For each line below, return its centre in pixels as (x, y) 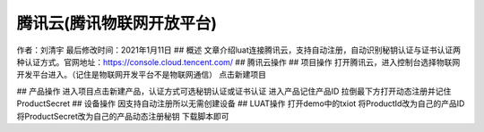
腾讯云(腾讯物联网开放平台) (117, 23)
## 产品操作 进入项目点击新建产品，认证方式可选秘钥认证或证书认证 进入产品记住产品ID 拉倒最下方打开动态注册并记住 (234, 91)
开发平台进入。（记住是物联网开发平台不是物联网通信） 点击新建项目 (141, 75)
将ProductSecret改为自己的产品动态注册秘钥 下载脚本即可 (123, 116)
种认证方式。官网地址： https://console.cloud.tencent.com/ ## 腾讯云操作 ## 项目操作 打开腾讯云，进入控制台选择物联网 (238, 62)
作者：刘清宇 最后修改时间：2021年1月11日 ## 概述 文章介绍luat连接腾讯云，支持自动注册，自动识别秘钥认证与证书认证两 (239, 50)
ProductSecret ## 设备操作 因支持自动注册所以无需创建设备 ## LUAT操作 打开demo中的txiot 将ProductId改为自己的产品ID (241, 103)
